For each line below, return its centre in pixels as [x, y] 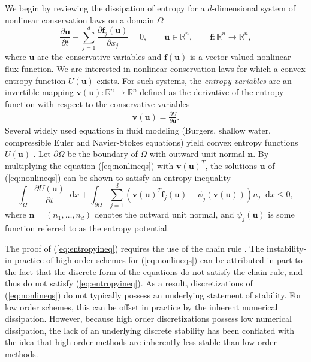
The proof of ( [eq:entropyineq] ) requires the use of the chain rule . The [135, 248]
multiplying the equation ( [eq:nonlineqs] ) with [89, 165]
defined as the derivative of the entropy [212, 92]
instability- [287, 248]
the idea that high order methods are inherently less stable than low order [141, 342]
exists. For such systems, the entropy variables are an [194, 80]
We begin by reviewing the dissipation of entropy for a [105, 8]
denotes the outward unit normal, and [164, 214]
